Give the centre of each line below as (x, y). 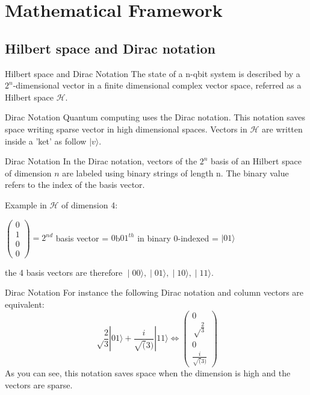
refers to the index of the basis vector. (75, 185)
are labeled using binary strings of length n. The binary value (175, 173)
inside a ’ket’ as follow (46, 141)
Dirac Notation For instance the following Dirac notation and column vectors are (154, 292)
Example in (26, 204)
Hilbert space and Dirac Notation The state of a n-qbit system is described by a (153, 73)
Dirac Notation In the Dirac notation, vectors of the (101, 161)
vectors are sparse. (39, 385)
